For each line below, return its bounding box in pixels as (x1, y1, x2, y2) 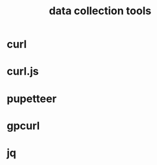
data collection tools (49, 4, 152, 18)
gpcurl (7, 119, 40, 132)
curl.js (7, 65, 39, 78)
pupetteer (7, 92, 57, 105)
